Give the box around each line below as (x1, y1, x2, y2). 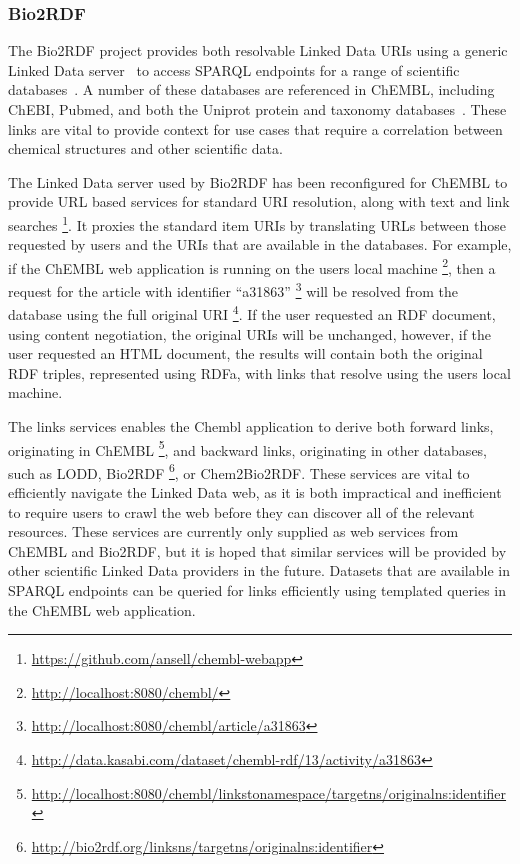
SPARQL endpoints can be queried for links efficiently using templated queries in (8, 580, 507, 600)
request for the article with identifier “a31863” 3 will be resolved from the (8, 278, 458, 301)
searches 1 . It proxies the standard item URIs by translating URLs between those (8, 211, 506, 235)
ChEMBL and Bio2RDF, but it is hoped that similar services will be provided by (8, 540, 507, 561)
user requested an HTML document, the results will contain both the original (8, 343, 483, 364)
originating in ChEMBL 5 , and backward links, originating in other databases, (8, 436, 488, 460)
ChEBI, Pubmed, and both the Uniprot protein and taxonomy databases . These (8, 99, 507, 119)
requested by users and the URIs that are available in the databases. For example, (8, 234, 512, 255)
